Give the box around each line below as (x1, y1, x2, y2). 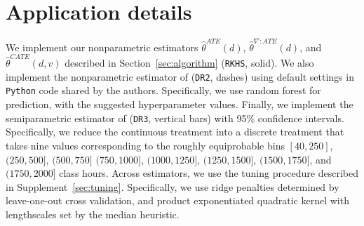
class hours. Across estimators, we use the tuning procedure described (59, 166, 358, 180)
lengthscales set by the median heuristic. (6, 206, 180, 221)
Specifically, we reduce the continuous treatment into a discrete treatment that (6, 124, 344, 139)
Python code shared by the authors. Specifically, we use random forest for (6, 83, 321, 98)
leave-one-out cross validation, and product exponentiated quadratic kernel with (6, 193, 349, 208)
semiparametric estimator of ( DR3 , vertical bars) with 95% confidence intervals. (6, 110, 344, 125)
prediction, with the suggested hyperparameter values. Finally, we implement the (6, 97, 353, 112)
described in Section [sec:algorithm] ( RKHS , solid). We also (65, 55, 314, 70)
